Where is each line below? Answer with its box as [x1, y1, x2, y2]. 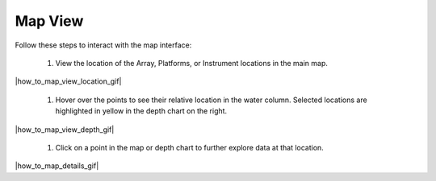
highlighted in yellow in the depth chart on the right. [55, 106, 228, 116]
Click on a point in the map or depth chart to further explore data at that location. [55, 142, 325, 152]
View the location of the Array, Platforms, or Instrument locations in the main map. [55, 58, 329, 68]
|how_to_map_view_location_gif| [15, 76, 122, 86]
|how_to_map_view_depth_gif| [15, 125, 115, 134]
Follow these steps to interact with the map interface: [15, 40, 192, 50]
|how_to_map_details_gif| [15, 161, 99, 171]
